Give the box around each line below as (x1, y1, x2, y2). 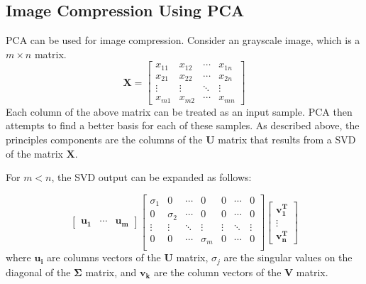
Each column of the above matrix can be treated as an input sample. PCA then (6, 104, 353, 119)
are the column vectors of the (153, 264, 282, 279)
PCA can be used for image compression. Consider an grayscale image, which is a (6, 33, 360, 48)
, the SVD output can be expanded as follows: (51, 170, 252, 185)
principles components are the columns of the (6, 132, 203, 147)
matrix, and (85, 264, 137, 279)
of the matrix (6, 146, 63, 160)
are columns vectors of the (47, 250, 161, 265)
